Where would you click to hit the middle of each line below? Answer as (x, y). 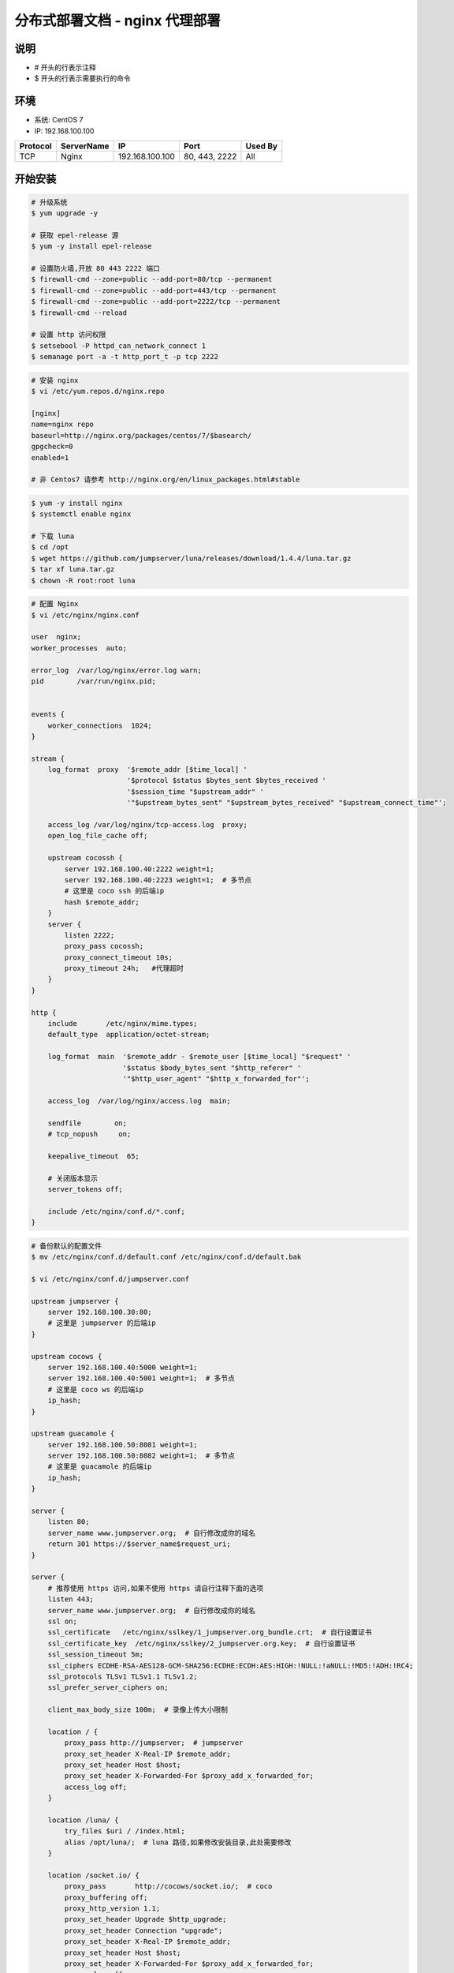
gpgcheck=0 (52, 447)
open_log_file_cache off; (98, 836)
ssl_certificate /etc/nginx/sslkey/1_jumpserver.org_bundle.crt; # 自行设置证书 (210, 1632)
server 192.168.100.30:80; (100, 1312)
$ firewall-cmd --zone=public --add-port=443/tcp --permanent (154, 290)
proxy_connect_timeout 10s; (119, 957)
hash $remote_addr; (102, 902)
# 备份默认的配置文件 (67, 1246)
